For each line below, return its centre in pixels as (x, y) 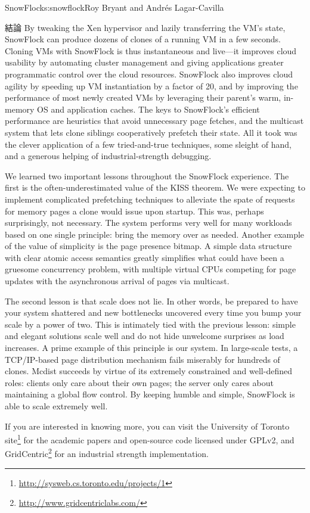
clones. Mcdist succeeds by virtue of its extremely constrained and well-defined (148, 371)
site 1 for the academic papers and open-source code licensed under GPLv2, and (150, 439)
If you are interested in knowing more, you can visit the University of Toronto (147, 426)
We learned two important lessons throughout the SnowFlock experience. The (147, 175)
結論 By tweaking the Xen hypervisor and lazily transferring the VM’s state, (145, 27)
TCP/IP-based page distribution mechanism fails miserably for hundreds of (142, 359)
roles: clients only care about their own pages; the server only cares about (139, 382)
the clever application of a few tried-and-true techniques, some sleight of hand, (148, 144)
